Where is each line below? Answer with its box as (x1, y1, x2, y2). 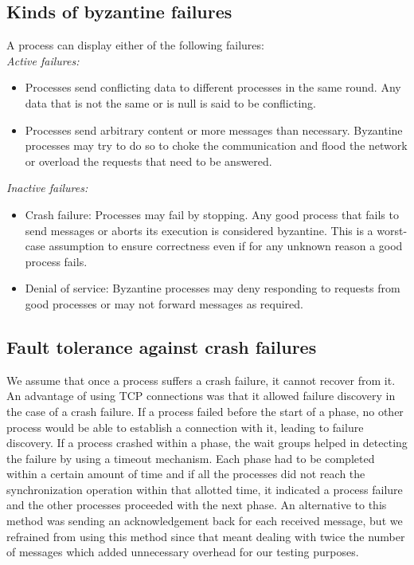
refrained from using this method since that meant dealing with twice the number (6, 528, 405, 544)
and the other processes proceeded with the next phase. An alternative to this (6, 496, 387, 513)
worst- (377, 222, 408, 238)
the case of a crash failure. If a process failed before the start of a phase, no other (6, 402, 404, 419)
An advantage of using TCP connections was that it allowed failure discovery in (6, 387, 396, 404)
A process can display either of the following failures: (6, 37, 264, 53)
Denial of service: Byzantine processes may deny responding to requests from (25, 280, 400, 296)
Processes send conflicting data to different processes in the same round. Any (25, 79, 401, 96)
